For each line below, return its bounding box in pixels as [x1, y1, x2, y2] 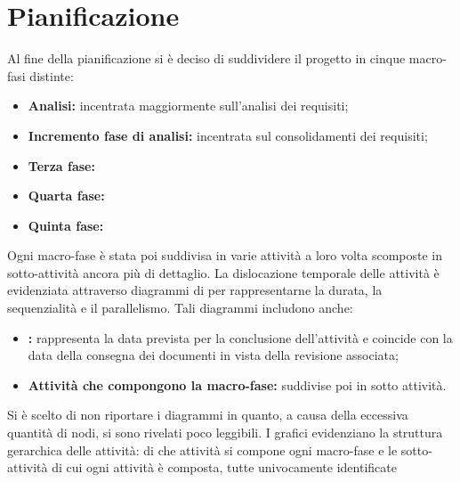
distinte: [29, 66, 74, 85]
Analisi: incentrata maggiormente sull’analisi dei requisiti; [28, 96, 349, 115]
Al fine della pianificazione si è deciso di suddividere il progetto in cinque [7, 49, 406, 68]
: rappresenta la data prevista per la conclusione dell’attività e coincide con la [28, 328, 453, 347]
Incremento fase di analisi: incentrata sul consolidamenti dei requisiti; [28, 126, 428, 144]
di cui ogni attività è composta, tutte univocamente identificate [52, 458, 397, 477]
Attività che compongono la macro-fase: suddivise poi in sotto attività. [28, 375, 447, 394]
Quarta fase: [28, 186, 105, 205]
